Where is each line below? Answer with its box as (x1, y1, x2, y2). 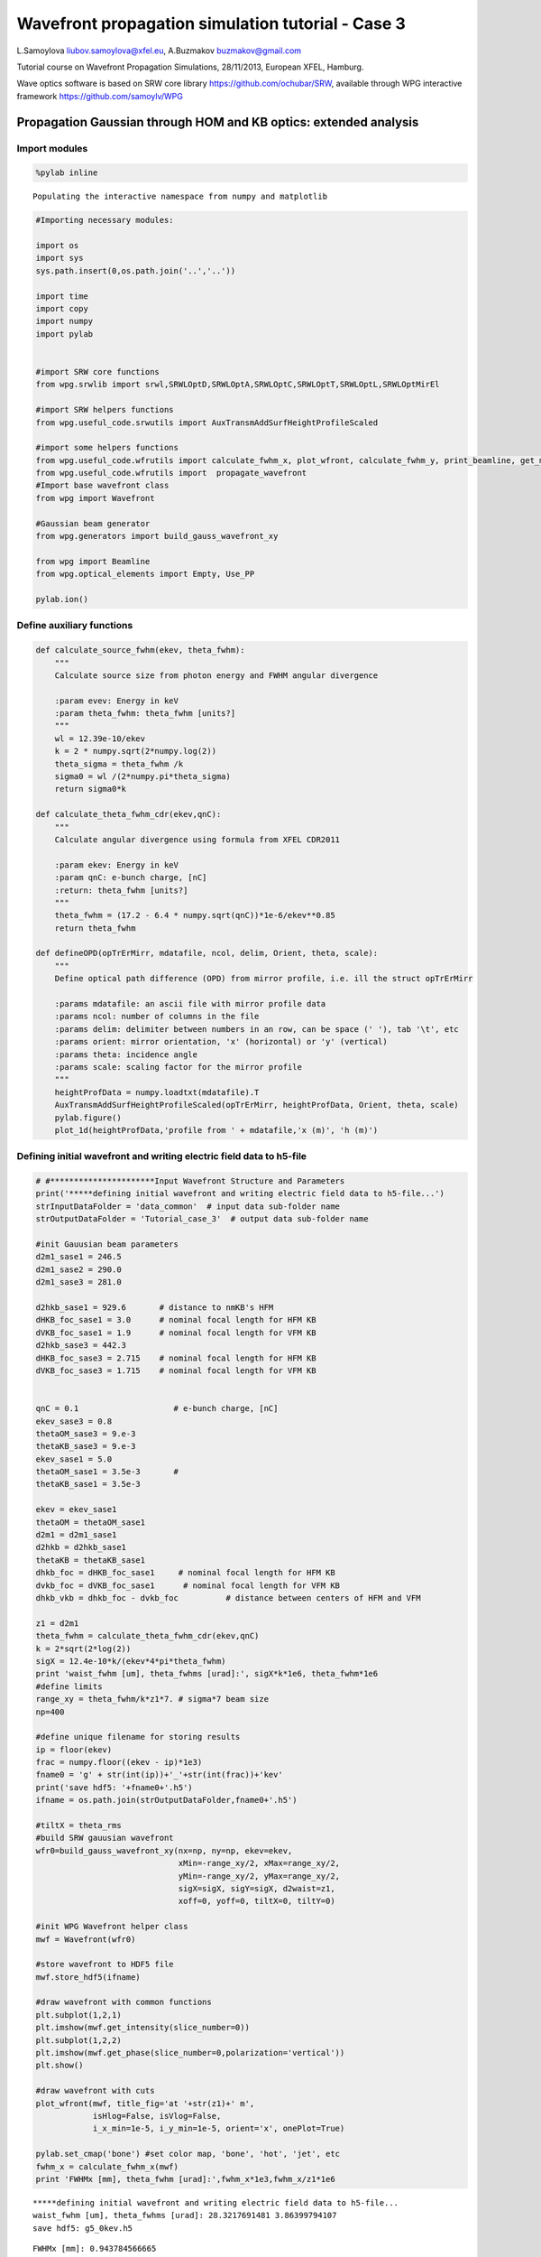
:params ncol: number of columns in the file (54, 1011, 260, 1022)
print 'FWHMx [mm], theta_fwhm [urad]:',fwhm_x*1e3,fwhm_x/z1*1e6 (35, 2174, 335, 2184)
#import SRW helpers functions (35, 404, 175, 415)
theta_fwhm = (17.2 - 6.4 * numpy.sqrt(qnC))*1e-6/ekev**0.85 (54, 910, 335, 921)
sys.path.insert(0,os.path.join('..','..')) (35, 265, 236, 275)
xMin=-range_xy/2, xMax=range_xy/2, (178, 1858, 341, 1869)
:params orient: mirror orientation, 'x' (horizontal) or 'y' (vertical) (54, 1036, 388, 1047)
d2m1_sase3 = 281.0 (35, 1277, 122, 1287)
